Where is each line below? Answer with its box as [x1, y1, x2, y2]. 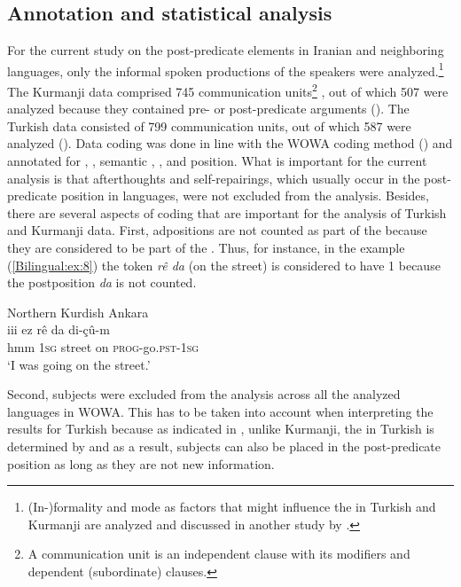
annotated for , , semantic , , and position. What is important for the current [7, 152, 427, 170]
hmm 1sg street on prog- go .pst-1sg [7, 338, 199, 356]
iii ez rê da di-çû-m [7, 320, 110, 339]
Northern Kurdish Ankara [7, 302, 149, 321]
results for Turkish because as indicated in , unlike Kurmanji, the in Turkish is [7, 419, 434, 438]
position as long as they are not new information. [7, 454, 275, 473]
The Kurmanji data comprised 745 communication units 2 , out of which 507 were [7, 80, 449, 100]
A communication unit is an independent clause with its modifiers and [27, 544, 410, 563]
